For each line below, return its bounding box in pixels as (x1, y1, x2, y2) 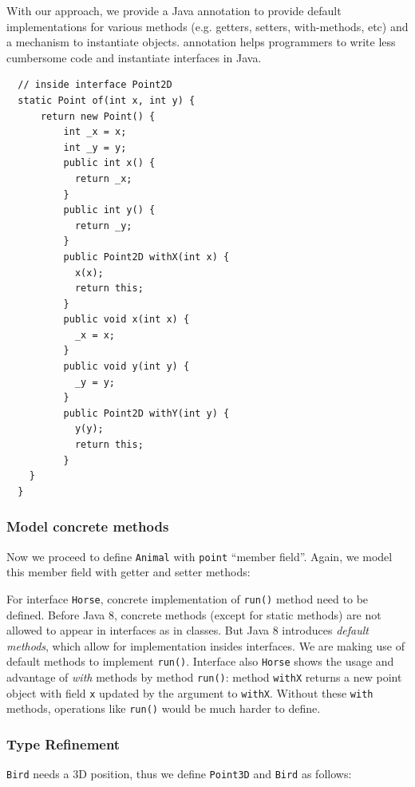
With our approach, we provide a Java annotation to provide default (6, 2, 342, 18)
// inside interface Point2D (18, 79, 172, 91)
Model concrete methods (6, 516, 169, 536)
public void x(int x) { (63, 314, 190, 326)
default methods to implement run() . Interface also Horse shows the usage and (6, 653, 394, 670)
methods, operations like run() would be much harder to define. (6, 700, 321, 717)
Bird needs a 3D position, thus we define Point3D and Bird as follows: (6, 765, 352, 782)
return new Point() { (40, 110, 156, 122)
